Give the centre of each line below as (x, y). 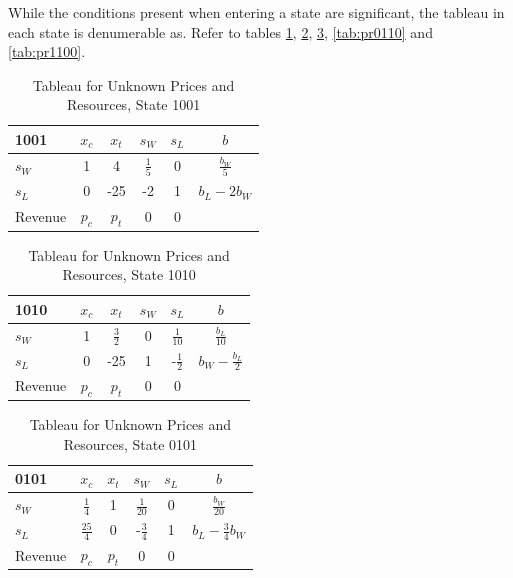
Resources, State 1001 (133, 104)
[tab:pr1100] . (47, 51)
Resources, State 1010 (129, 274)
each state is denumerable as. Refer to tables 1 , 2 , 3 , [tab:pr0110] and (220, 31)
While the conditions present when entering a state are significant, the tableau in (256, 12)
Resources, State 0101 (130, 443)
